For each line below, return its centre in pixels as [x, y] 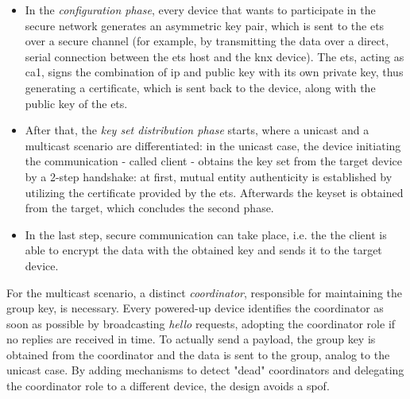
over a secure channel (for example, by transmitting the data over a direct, [207, 41]
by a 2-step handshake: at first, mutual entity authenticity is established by [209, 176]
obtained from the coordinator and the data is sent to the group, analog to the [198, 354]
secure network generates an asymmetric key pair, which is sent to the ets [205, 25]
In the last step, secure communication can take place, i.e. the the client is [206, 234]
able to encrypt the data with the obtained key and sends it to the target [203, 250]
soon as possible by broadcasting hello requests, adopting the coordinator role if [201, 323]
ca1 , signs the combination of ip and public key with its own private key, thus [214, 72]
